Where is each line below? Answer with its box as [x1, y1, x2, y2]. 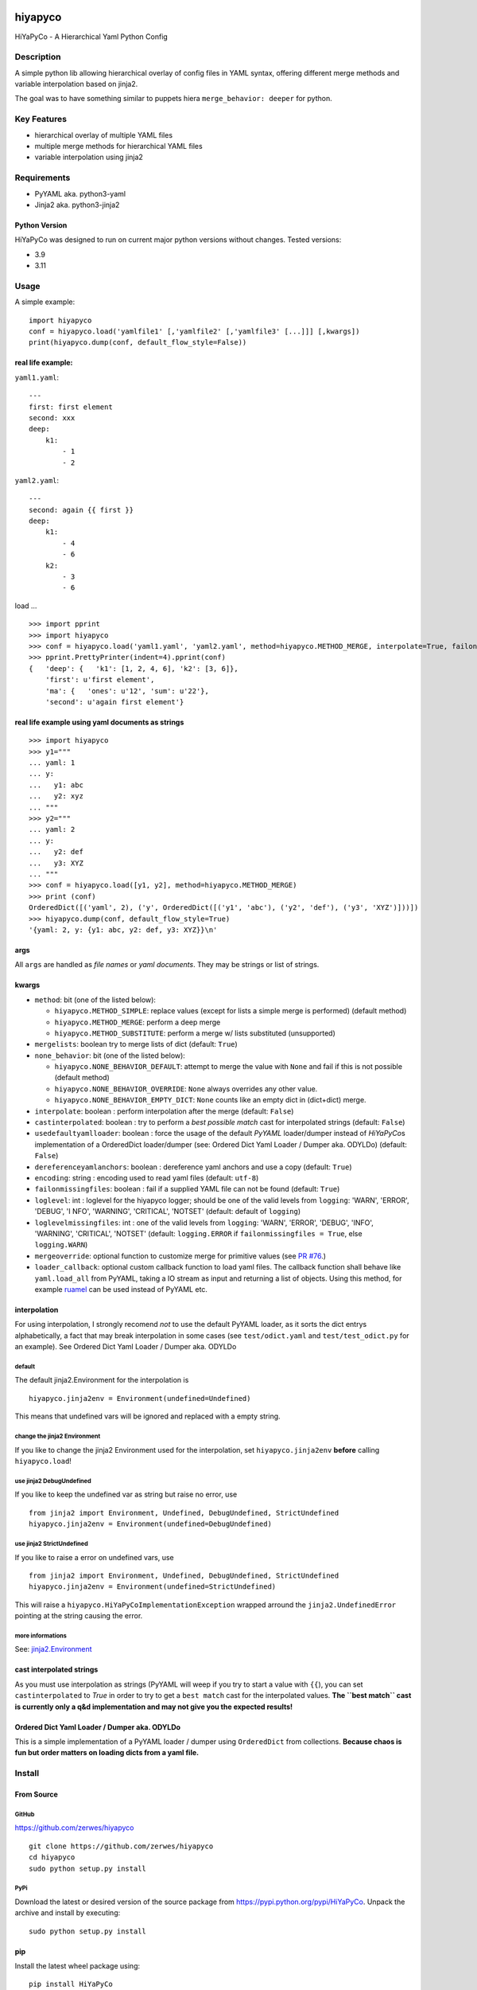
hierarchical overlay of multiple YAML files [34, 130, 173, 139]
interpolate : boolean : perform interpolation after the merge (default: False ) [34, 1106, 294, 1116]
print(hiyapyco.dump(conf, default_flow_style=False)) [29, 338, 247, 347]
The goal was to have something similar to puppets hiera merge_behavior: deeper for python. [14, 94, 333, 103]
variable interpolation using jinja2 [34, 152, 143, 162]
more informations [14, 1632, 68, 1640]
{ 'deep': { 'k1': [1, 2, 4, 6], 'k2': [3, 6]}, [29, 664, 238, 673]
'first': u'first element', [45, 675, 155, 685]
